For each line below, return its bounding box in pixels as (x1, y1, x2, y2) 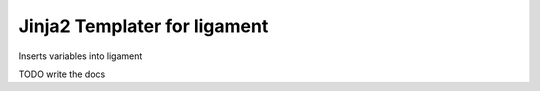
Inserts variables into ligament (18, 50, 143, 62)
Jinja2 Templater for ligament (18, 15, 269, 37)
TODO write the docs (18, 68, 106, 80)
